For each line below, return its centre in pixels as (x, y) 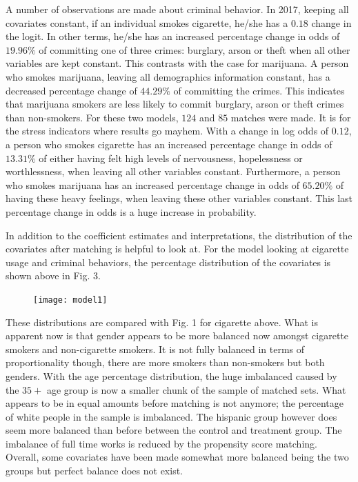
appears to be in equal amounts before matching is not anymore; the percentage (175, 403)
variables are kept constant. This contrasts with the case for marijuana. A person (177, 63)
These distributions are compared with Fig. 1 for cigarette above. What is (162, 322)
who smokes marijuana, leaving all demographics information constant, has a (168, 76)
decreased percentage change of (71, 90)
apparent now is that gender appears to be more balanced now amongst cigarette (177, 335)
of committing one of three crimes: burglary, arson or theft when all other (195, 49)
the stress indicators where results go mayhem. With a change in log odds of (167, 131)
